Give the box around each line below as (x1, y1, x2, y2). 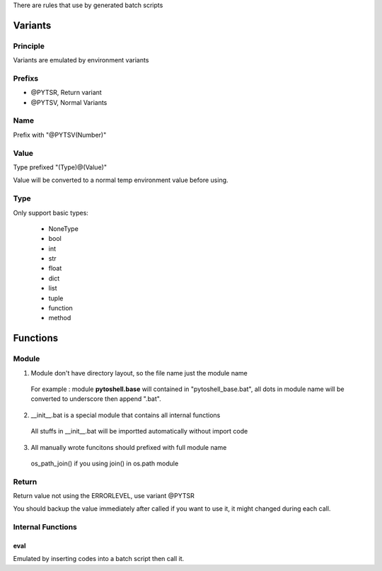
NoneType (48, 224, 79, 233)
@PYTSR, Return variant (30, 89, 102, 97)
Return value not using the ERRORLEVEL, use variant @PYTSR (13, 492, 195, 500)
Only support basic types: (13, 208, 88, 217)
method (48, 314, 71, 322)
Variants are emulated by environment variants (13, 56, 149, 64)
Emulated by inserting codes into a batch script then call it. (13, 555, 185, 563)
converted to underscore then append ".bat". (30, 395, 162, 403)
